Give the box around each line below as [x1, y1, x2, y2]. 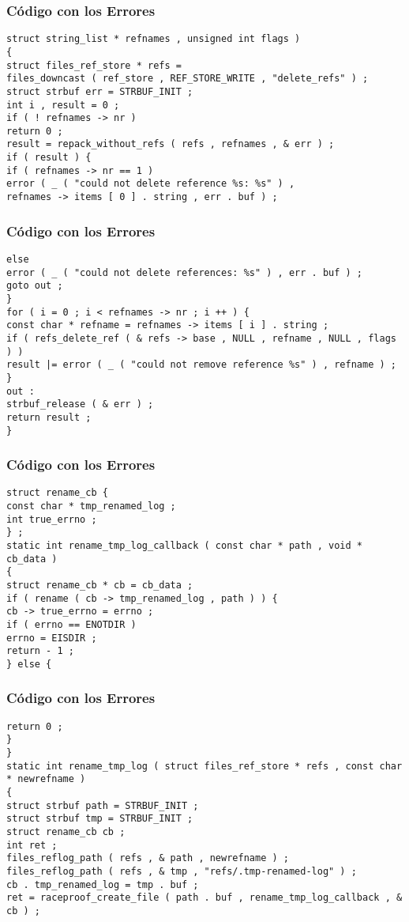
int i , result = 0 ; [6, 99, 120, 111]
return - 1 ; [6, 645, 74, 657]
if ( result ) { [6, 152, 92, 164]
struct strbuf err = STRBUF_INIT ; [6, 85, 193, 97]
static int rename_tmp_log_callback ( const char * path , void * [6, 540, 363, 551]
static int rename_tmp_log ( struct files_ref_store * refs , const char [6, 760, 403, 772]
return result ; [6, 411, 92, 423]
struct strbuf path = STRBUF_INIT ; [6, 799, 199, 811]
